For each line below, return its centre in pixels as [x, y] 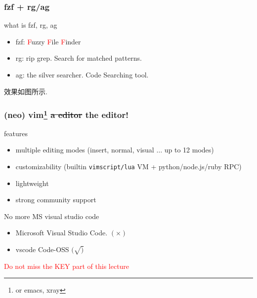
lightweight [32, 183]
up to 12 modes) [189, 150]
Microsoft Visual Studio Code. [62, 233]
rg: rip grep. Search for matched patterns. [79, 58]
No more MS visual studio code [52, 216]
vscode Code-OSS [42, 249]
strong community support [56, 200]
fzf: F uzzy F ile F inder [48, 41]
